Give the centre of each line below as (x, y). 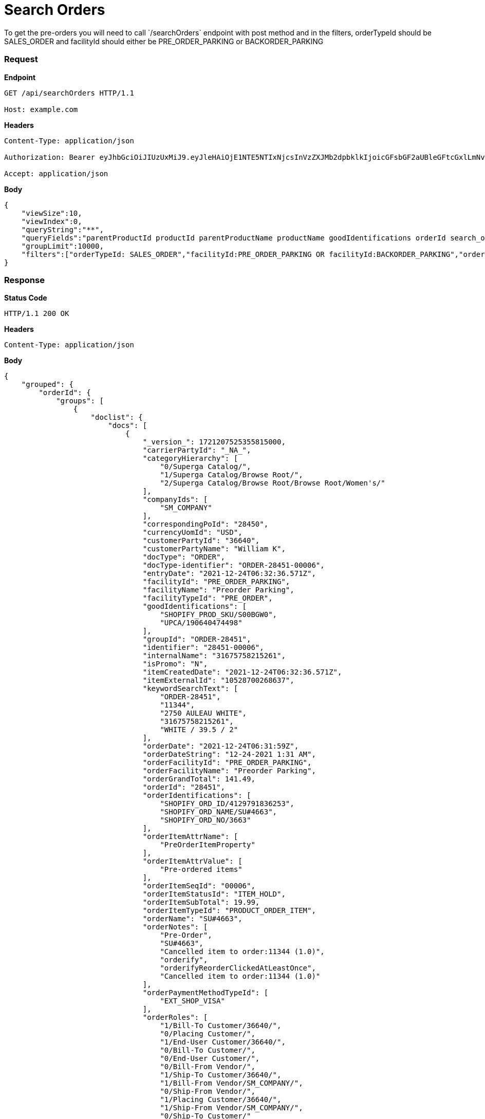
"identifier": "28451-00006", (203, 648)
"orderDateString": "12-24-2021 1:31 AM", (229, 754)
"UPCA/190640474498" (201, 623)
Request (21, 59)
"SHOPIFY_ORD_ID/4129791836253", (227, 804)
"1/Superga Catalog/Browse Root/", (231, 475)
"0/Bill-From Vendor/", (208, 1067)
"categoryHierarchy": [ (190, 459)
